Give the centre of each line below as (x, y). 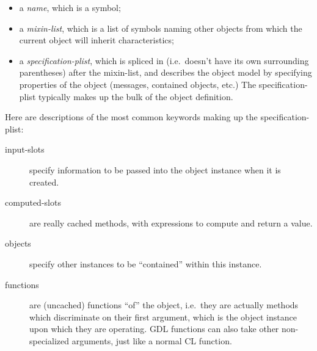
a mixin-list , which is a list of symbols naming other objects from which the (161, 28)
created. (44, 182)
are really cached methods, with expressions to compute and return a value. (171, 223)
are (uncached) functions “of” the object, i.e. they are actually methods (164, 305)
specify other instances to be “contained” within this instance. (146, 263)
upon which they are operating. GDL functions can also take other (154, 329)
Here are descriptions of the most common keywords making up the (131, 117)
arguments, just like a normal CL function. (152, 340)
